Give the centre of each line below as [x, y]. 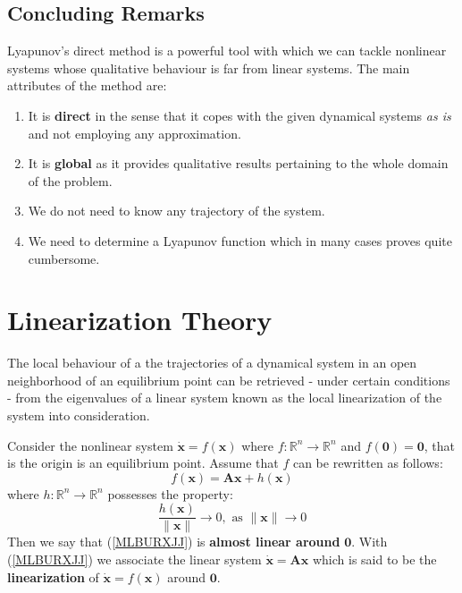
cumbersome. [64, 258]
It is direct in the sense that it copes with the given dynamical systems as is [239, 115]
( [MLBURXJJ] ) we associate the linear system [134, 559]
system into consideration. [79, 415]
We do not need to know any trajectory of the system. [176, 211]
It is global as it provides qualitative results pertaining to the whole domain [238, 163]
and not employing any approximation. [134, 133]
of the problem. [70, 180]
